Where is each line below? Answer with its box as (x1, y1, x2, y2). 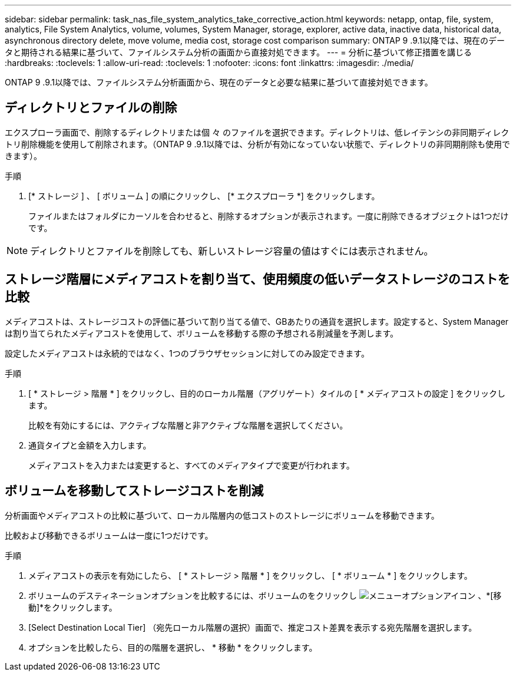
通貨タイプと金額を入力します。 (28, 440, 151, 450)
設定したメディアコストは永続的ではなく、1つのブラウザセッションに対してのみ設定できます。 (5, 348, 369, 358)
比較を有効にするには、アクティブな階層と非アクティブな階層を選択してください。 (28, 420, 348, 430)
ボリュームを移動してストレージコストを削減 (5, 483, 264, 499)
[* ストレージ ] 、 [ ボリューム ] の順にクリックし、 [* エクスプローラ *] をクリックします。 (28, 190, 380, 201)
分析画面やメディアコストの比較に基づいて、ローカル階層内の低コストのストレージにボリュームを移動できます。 (5, 510, 439, 520)
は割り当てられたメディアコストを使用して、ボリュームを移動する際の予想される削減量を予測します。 (5, 328, 399, 338)
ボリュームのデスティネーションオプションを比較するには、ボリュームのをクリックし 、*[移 (28, 590, 502, 601)
